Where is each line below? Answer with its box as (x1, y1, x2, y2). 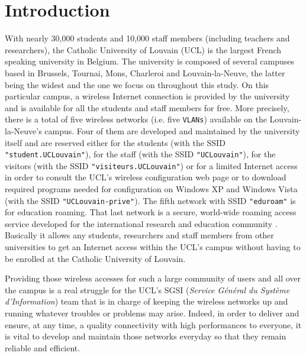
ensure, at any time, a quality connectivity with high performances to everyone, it (5, 318, 302, 331)
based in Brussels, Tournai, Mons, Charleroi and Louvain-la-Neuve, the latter (5, 66, 285, 79)
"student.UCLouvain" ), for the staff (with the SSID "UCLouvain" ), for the (5, 148, 276, 160)
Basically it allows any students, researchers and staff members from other (5, 229, 274, 241)
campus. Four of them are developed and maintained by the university (44, 124, 300, 137)
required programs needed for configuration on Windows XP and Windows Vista (5, 183, 298, 195)
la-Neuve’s (5, 124, 42, 137)
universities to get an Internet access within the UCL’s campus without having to (5, 241, 301, 253)
